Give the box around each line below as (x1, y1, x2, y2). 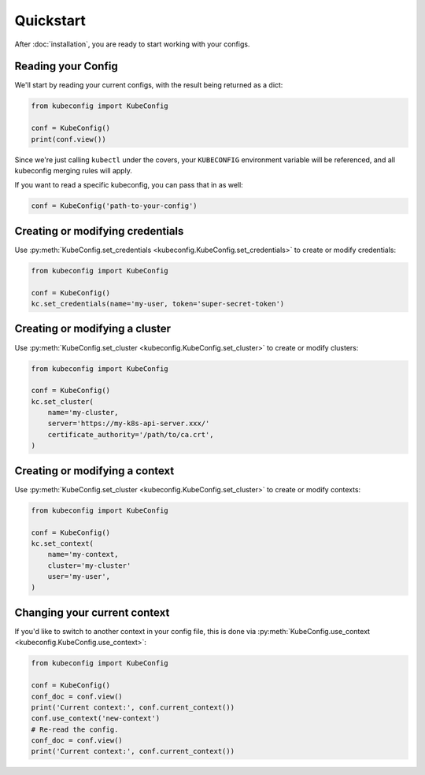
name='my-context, (47, 550, 119, 559)
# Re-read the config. (31, 725, 119, 734)
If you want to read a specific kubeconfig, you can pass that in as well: (14, 180, 243, 190)
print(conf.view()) (31, 135, 106, 143)
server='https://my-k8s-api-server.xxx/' (47, 419, 210, 428)
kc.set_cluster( (31, 397, 94, 406)
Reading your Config (14, 60, 118, 73)
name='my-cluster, (47, 408, 119, 417)
